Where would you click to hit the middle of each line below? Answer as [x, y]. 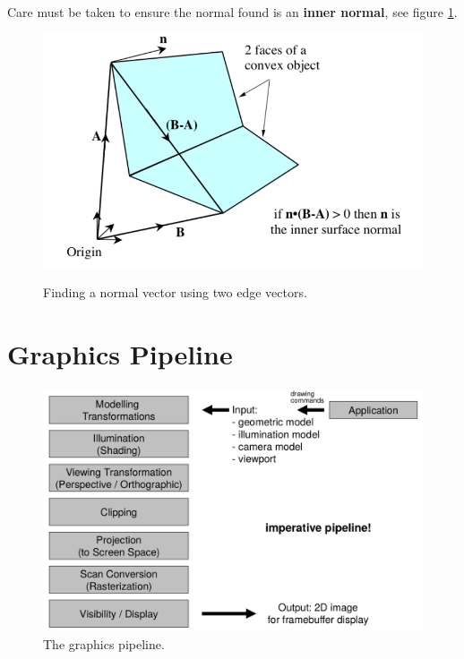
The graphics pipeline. [104, 643]
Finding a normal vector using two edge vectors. [175, 292]
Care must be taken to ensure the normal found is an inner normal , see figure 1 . [232, 12]
